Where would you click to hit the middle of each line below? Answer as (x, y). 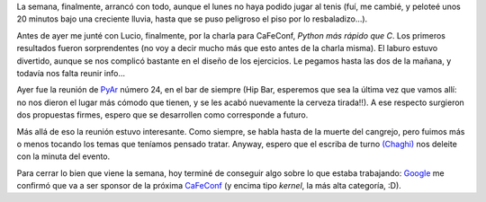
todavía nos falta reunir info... (71, 73)
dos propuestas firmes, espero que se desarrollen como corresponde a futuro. (162, 115)
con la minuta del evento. (63, 156)
